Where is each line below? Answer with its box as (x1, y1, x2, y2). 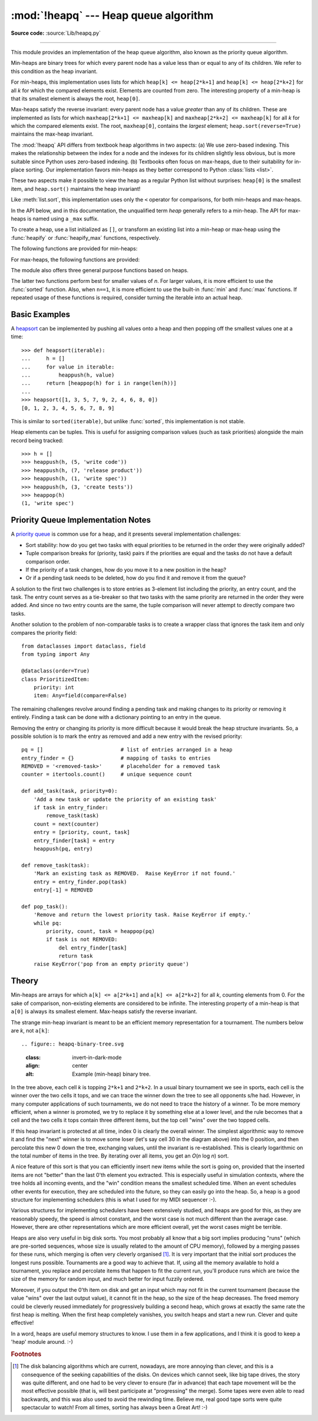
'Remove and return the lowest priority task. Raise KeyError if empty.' (33, 911, 251, 918)
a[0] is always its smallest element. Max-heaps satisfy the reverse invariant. (11, 1008, 197, 1015)
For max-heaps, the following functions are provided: (11, 256, 140, 263)
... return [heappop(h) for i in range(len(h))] (21, 380, 177, 387)
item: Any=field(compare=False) (33, 693, 127, 699)
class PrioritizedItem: (21, 675, 90, 683)
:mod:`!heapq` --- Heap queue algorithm (11, 9, 214, 22)
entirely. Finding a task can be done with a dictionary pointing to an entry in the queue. (11, 714, 221, 721)
